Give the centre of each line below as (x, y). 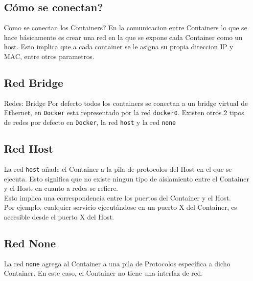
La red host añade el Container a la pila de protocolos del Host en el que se (118, 169)
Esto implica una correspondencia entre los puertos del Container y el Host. (117, 197)
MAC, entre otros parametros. (49, 56)
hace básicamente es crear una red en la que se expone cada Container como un (123, 37)
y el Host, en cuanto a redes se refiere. (61, 188)
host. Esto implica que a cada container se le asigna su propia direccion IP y (119, 47)
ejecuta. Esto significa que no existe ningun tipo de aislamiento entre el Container (127, 178)
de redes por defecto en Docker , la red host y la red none (90, 122)
